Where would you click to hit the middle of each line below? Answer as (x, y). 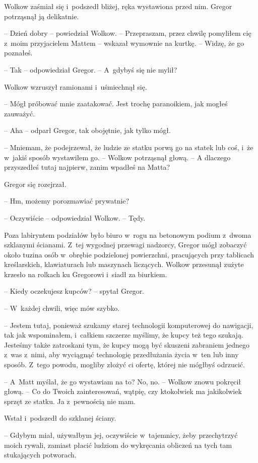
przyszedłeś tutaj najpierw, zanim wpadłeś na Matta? (87, 167)
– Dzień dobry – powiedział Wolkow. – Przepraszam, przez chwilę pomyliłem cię (128, 33)
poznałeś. (18, 53)
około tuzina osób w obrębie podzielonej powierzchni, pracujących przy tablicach (129, 254)
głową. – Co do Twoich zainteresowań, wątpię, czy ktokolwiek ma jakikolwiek (123, 391)
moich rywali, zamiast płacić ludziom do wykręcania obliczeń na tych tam (118, 445)
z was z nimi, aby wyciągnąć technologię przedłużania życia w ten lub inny (121, 354)
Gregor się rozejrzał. (35, 184)
